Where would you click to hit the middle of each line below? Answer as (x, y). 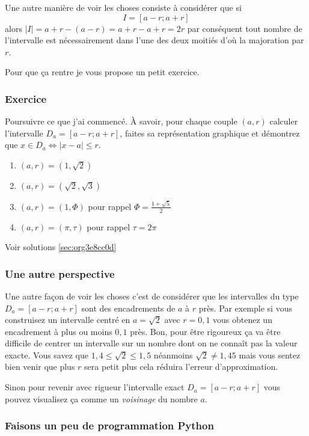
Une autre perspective (60, 273)
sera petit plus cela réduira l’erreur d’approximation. (181, 367)
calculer (284, 121)
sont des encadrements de (128, 308)
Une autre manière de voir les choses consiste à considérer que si (123, 7)
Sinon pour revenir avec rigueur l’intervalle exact (95, 387)
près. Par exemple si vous (245, 308)
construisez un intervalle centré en (68, 320)
